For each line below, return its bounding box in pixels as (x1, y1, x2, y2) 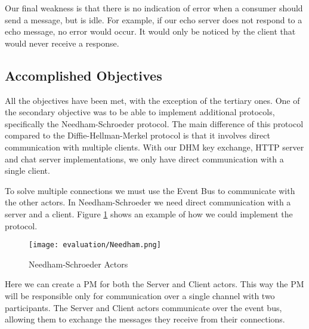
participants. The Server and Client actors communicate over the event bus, (5, 301, 282, 313)
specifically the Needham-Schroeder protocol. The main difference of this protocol (5, 117, 304, 130)
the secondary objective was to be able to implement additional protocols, (5, 106, 275, 118)
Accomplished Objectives (5, 66, 162, 84)
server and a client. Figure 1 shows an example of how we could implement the (5, 207, 293, 220)
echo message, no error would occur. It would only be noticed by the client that (5, 25, 296, 38)
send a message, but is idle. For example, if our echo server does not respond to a (5, 13, 302, 26)
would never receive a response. (5, 36, 119, 49)
